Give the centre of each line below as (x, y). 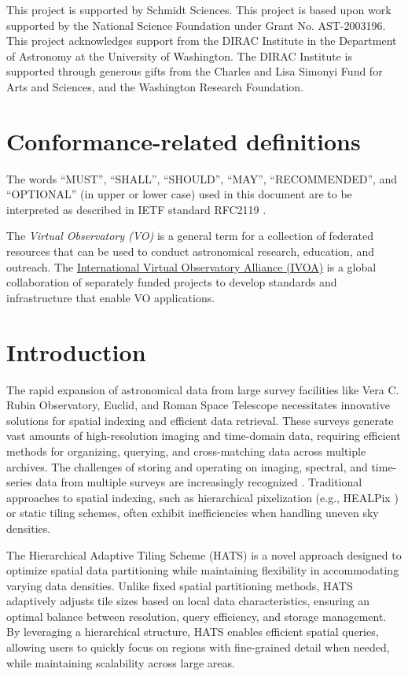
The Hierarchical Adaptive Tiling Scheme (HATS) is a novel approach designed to (204, 554)
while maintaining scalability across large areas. (121, 662)
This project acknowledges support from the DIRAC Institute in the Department (202, 41)
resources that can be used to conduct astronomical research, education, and (191, 251)
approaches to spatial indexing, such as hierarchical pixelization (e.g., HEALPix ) (202, 497)
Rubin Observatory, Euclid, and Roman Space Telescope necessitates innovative (198, 405)
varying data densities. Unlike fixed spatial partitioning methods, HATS (180, 585)
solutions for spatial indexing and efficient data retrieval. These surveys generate (200, 420)
